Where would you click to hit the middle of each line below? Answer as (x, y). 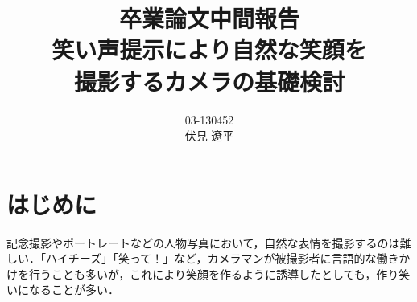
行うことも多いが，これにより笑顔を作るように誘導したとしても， (202, 273)
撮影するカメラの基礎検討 (209, 81)
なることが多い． (74, 290)
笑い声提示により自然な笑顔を (209, 49)
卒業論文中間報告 (209, 18)
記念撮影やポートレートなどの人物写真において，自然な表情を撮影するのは (203, 242)
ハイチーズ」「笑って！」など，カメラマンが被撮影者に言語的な (211, 258)
